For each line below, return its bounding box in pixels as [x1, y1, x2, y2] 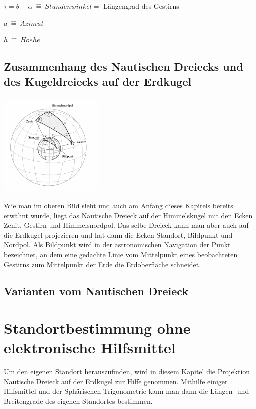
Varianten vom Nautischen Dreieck [4, 283, 189, 299]
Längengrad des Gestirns [103, 1, 179, 11]
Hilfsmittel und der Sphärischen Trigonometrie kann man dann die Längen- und [4, 386, 249, 396]
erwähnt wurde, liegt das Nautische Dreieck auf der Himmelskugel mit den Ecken [4, 210, 253, 220]
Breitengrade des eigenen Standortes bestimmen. [4, 395, 153, 406]
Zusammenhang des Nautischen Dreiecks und [4, 59, 243, 74]
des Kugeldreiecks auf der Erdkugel [4, 73, 192, 89]
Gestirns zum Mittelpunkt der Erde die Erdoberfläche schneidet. [4, 259, 201, 269]
